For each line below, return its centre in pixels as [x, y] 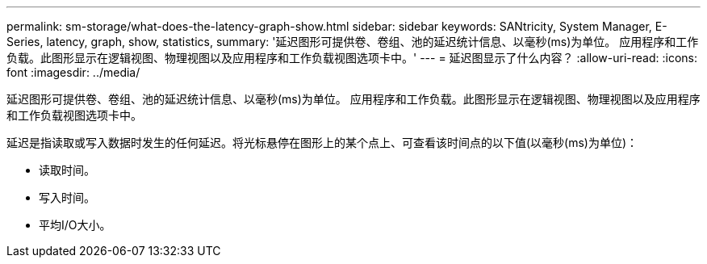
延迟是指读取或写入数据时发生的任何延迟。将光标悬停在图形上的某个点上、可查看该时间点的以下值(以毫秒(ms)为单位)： [322, 142]
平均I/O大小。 [75, 225]
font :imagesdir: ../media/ [73, 72]
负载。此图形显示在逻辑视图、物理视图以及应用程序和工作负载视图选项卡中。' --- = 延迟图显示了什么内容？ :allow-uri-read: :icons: [352, 58]
